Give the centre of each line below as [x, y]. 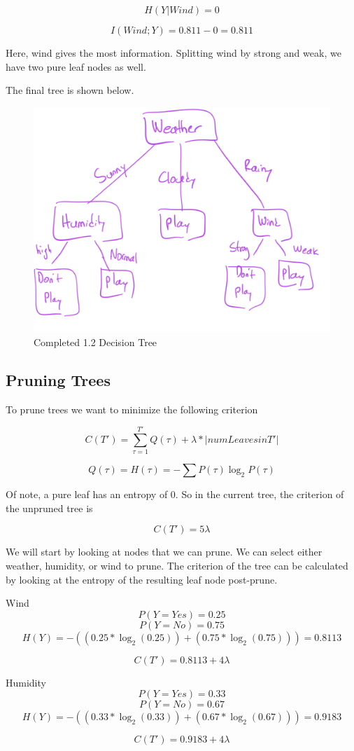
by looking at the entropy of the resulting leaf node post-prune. [142, 579]
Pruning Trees [58, 379]
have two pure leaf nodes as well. [76, 66]
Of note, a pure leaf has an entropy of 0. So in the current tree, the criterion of [175, 494]
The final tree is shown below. [70, 90]
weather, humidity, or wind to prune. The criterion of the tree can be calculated [177, 566]
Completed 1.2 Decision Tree [95, 342]
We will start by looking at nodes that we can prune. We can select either [164, 552]
